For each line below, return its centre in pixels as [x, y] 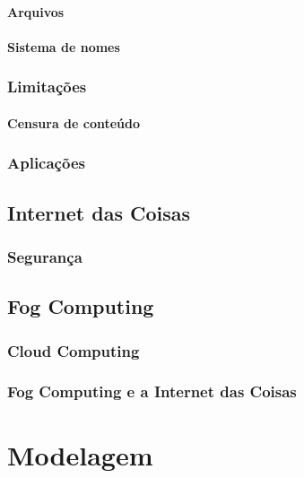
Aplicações [46, 163]
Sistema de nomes [64, 46]
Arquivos [36, 11]
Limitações [47, 87]
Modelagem [80, 454]
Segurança [45, 256]
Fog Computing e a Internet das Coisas [152, 391]
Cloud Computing [74, 350]
